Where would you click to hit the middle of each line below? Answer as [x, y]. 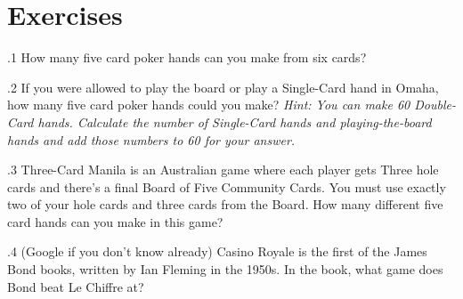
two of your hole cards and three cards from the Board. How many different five [225, 204]
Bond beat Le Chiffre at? [76, 286]
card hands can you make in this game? [115, 221]
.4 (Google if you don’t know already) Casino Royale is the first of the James [217, 251]
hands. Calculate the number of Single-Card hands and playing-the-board [235, 121]
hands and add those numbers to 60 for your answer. [151, 139]
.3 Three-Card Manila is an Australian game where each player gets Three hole [223, 170]
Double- [435, 105]
